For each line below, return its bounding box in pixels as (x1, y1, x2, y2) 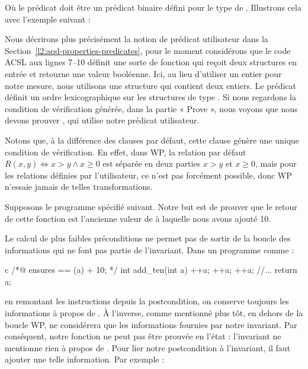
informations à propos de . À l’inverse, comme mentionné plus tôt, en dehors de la (5, 307, 303, 319)
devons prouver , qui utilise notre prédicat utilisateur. (5, 114, 200, 126)
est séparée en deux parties (102, 157, 201, 170)
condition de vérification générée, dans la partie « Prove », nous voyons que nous (5, 102, 298, 114)
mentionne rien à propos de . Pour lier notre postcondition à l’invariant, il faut (5, 341, 291, 354)
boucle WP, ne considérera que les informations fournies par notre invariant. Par (5, 318, 297, 330)
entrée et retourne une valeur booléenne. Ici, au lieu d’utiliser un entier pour (5, 67, 282, 79)
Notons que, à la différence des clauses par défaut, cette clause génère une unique (5, 133, 300, 146)
